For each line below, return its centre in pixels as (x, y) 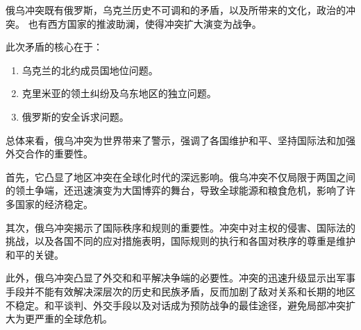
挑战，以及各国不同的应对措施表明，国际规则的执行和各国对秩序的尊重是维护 (180, 241)
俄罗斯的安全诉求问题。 (75, 116)
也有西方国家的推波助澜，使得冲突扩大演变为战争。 (145, 23)
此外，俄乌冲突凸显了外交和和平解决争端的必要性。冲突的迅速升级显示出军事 (180, 278)
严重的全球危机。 (73, 319)
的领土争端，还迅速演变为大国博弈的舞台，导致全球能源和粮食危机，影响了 (176, 190)
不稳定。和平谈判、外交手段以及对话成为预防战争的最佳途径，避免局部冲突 (176, 305)
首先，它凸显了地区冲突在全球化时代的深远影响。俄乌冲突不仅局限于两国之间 (180, 176)
